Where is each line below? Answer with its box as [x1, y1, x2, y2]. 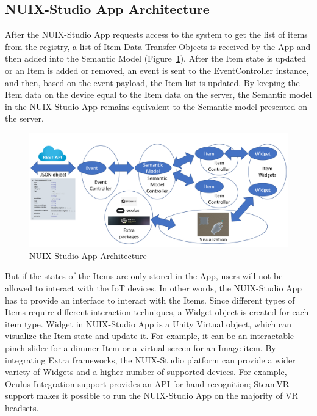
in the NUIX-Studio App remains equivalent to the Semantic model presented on [5, 100, 308, 112]
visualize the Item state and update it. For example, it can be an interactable [5, 329, 294, 342]
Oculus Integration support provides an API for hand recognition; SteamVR [5, 377, 289, 390]
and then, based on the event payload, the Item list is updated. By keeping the [5, 76, 300, 89]
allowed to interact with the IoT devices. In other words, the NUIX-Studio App [5, 282, 302, 294]
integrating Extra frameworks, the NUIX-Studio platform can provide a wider [5, 353, 296, 366]
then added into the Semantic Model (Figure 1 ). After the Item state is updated [5, 52, 306, 65]
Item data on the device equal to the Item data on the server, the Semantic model [5, 88, 312, 101]
